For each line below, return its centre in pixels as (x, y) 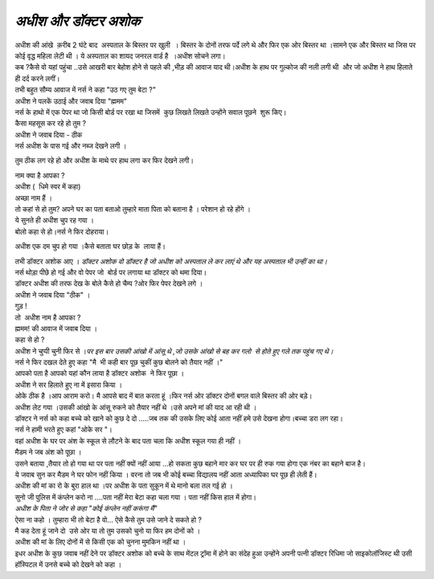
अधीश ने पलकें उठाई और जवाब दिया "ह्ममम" (71, 101)
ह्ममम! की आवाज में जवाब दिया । (56, 328)
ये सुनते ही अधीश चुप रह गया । (55, 220)
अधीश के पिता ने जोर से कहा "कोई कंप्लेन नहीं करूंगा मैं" (86, 508)
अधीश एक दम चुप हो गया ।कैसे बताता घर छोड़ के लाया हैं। (90, 247)
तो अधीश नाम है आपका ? (48, 317)
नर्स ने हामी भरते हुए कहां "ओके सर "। (63, 430)
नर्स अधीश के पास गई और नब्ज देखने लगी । (71, 146)
